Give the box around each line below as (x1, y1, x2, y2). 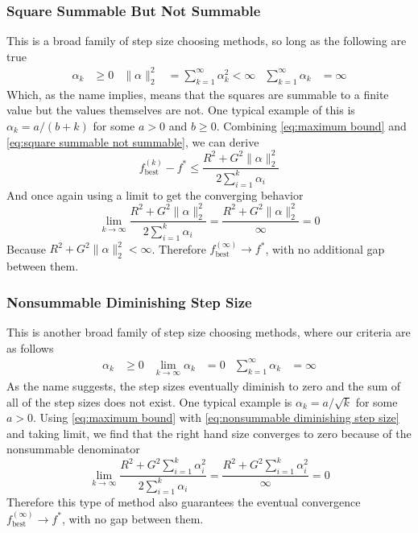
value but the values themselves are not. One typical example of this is (6, 101, 355, 118)
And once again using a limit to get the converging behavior (6, 186, 304, 203)
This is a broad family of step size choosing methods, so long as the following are (6, 32, 407, 49)
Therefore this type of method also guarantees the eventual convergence (6, 494, 361, 510)
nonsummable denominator (6, 440, 140, 457)
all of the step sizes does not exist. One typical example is (6, 393, 292, 410)
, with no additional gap (265, 240, 385, 257)
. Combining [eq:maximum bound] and (216, 117, 407, 134)
